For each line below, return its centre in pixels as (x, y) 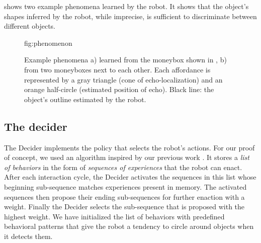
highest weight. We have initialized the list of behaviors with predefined (114, 216)
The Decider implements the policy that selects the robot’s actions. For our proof (129, 147)
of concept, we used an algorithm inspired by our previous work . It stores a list (127, 157)
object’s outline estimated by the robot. (85, 99)
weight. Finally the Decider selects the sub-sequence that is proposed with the (124, 207)
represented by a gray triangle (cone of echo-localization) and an (123, 79)
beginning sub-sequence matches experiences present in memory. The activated (125, 186)
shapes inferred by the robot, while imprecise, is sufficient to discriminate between (130, 16)
